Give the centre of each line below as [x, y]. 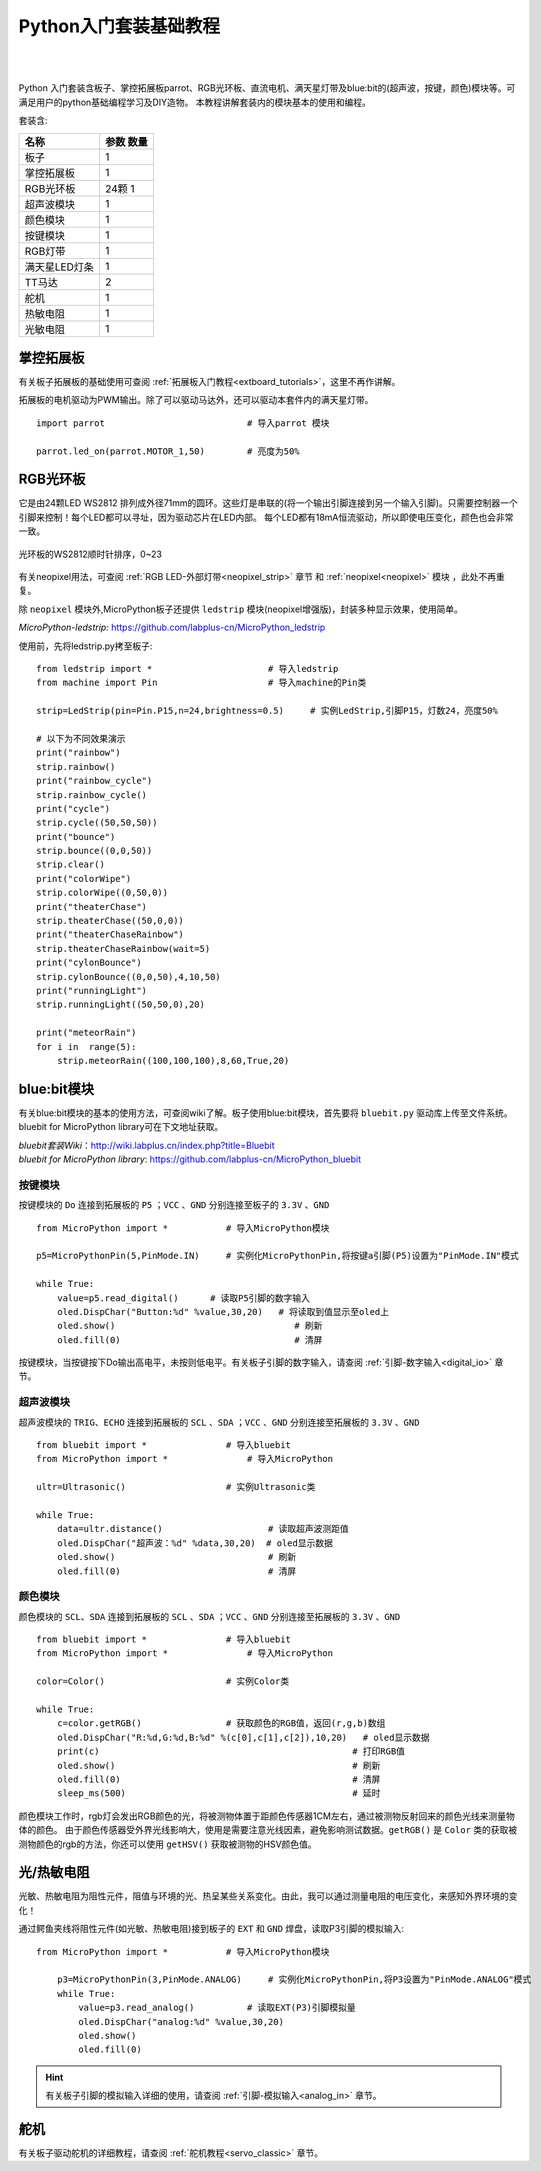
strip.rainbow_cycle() [92, 794]
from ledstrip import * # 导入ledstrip [187, 668]
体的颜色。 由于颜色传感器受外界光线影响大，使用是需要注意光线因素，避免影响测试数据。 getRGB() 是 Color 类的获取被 [268, 1830]
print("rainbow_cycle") [94, 781]
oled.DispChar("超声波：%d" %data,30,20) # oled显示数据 [195, 1543]
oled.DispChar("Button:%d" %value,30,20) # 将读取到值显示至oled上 [223, 1311]
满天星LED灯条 [59, 267]
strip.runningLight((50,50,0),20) [120, 1004]
